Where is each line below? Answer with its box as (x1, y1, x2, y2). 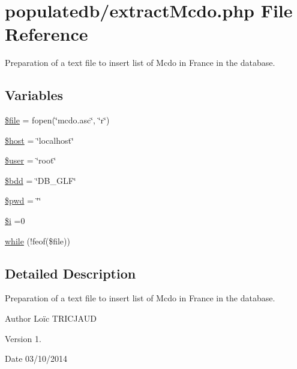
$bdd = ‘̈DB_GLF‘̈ (5, 174, 76, 186)
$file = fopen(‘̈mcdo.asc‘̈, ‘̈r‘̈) (5, 114, 110, 126)
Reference (5, 22, 88, 46)
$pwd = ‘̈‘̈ (5, 194, 41, 207)
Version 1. (5, 332, 41, 344)
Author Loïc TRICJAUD (5, 312, 97, 325)
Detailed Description (5, 264, 136, 282)
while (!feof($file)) (5, 234, 70, 247)
